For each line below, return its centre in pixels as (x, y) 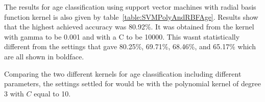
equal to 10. (52, 93)
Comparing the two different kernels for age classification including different (123, 73)
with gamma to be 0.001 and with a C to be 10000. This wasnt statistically (122, 36)
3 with (14, 93)
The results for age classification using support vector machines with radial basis (130, 7)
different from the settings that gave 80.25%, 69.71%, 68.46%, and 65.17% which (130, 46)
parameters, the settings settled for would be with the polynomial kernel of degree (132, 83)
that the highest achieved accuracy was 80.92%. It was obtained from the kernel (129, 27)
